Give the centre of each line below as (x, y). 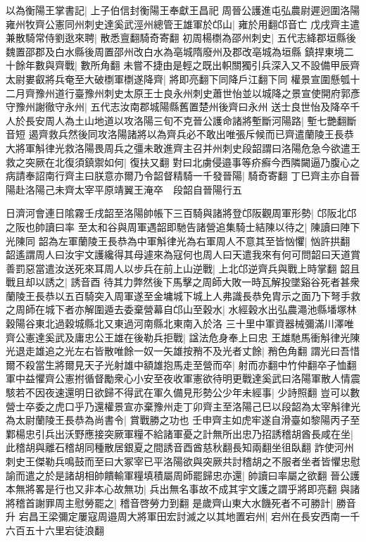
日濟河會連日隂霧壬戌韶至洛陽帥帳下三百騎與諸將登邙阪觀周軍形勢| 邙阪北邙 (181, 213)
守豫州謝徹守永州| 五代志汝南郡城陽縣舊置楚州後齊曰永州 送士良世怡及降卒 (178, 107)
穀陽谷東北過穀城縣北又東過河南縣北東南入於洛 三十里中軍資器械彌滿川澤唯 (180, 323)
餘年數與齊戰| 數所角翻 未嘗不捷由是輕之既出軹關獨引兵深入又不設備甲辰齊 (188, 65)
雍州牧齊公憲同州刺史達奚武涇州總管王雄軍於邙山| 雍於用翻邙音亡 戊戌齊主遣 (183, 24)
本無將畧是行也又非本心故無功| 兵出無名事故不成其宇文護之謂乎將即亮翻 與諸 (183, 489)
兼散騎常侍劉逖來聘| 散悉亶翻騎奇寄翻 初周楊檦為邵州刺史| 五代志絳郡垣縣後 (181, 38)
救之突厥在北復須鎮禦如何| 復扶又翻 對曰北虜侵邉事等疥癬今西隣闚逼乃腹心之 (183, 162)
